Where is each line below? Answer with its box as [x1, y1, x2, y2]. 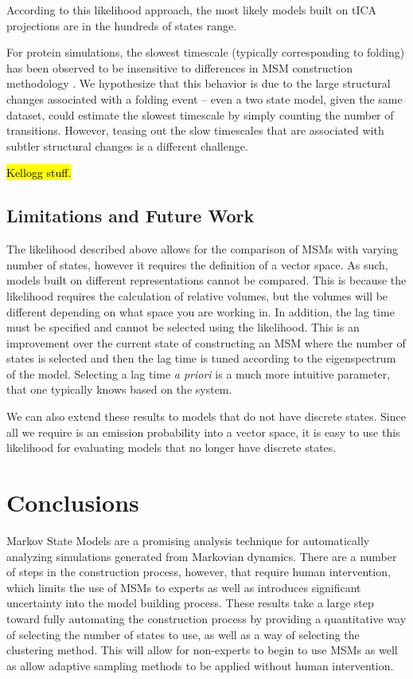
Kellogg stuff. [6, 164, 72, 181]
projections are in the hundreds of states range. [6, 17, 237, 33]
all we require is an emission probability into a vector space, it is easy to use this [6, 423, 400, 440]
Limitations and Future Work [6, 203, 255, 228]
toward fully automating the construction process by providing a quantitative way [6, 610, 407, 626]
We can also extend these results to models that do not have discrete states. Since [6, 408, 406, 425]
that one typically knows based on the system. [6, 381, 232, 398]
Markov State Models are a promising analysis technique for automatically [6, 532, 370, 548]
